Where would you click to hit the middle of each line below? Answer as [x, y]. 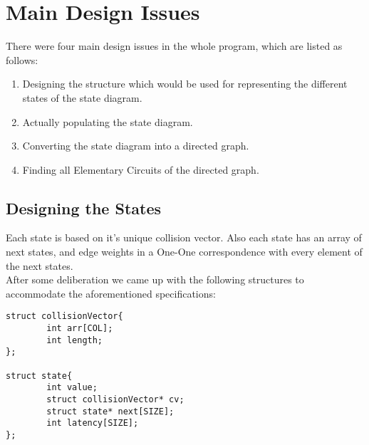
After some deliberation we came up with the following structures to [155, 279]
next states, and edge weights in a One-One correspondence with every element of [184, 252]
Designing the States [84, 208]
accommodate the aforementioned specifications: [111, 293]
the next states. [40, 265]
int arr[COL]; [80, 329]
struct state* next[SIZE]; [110, 411]
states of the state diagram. [82, 97]
